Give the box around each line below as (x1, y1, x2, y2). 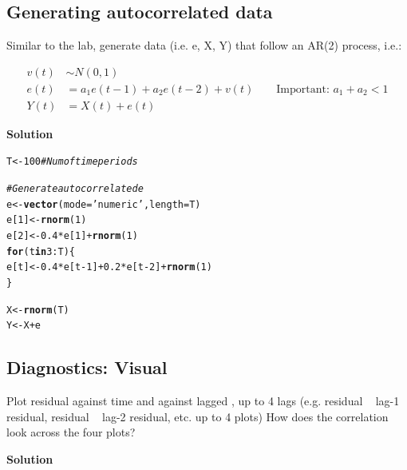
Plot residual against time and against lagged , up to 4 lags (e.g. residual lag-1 (6, 392, 400, 409)
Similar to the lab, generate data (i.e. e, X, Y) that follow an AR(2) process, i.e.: (6, 37, 402, 54)
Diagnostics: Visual (6, 355, 168, 380)
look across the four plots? (6, 424, 136, 440)
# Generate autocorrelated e (6, 183, 144, 195)
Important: (276, 83, 330, 95)
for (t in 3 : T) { (6, 245, 75, 257)
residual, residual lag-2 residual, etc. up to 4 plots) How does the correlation (6, 408, 389, 424)
